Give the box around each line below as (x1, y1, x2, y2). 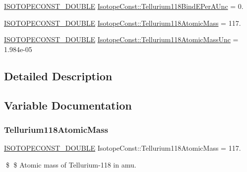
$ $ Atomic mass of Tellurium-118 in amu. (5, 159, 136, 170)
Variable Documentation (4, 97, 132, 113)
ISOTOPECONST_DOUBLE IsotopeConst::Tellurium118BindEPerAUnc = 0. (4, 1, 244, 11)
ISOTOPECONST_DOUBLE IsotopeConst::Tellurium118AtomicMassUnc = (4, 34, 239, 45)
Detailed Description (4, 68, 113, 83)
